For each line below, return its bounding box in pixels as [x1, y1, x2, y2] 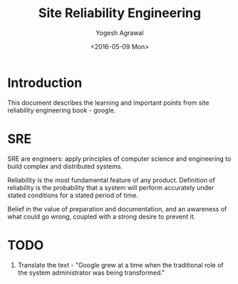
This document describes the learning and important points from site [7, 98, 209, 107]
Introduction [7, 75, 83, 90]
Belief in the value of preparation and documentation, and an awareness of [7, 204, 227, 213]
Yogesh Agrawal [95, 28, 144, 37]
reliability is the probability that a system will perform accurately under [7, 183, 214, 191]
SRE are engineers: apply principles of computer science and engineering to [7, 154, 232, 163]
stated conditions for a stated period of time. [7, 191, 139, 199]
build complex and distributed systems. [7, 162, 123, 170]
